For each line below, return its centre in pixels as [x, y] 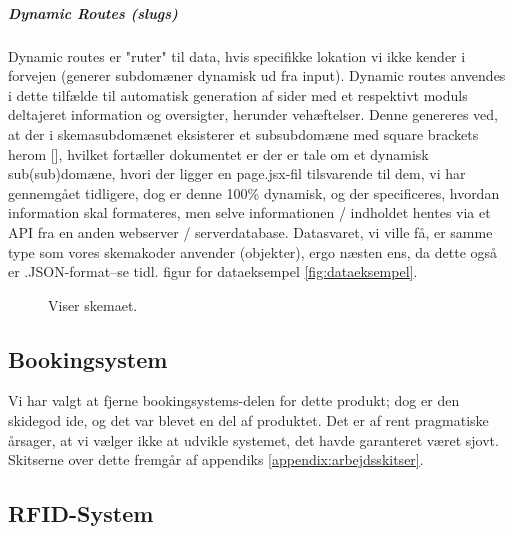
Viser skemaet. [93, 304]
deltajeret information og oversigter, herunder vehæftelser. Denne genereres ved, [253, 114]
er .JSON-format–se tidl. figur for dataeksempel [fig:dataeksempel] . [213, 271]
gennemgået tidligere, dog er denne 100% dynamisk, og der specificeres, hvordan [254, 192]
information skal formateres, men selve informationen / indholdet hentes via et [249, 212]
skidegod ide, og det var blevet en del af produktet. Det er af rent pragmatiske [248, 420]
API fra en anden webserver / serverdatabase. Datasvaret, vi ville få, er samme [250, 231]
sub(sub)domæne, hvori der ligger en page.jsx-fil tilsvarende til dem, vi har [237, 173]
